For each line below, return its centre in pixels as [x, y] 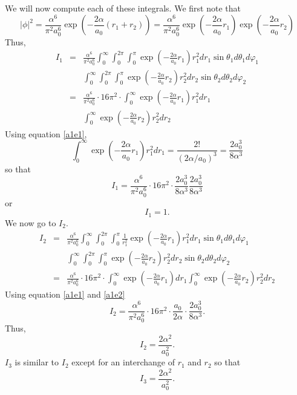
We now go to [31, 222]
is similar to [37, 362]
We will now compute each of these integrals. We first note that [123, 8]
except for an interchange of [123, 362]
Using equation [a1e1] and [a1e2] [65, 294]
